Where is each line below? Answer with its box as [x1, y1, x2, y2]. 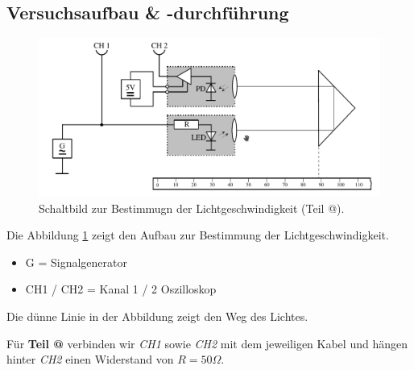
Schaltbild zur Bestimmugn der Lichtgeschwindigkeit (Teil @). [39, 199, 345, 216]
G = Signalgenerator [25, 253, 127, 270]
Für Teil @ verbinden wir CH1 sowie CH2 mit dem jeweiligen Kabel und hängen [6, 335, 408, 351]
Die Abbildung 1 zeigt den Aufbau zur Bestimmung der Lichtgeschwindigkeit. [6, 227, 389, 243]
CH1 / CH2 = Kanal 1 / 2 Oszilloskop [25, 281, 217, 297]
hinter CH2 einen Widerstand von [6, 351, 174, 368]
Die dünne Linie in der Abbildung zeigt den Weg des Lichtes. [6, 308, 308, 325]
